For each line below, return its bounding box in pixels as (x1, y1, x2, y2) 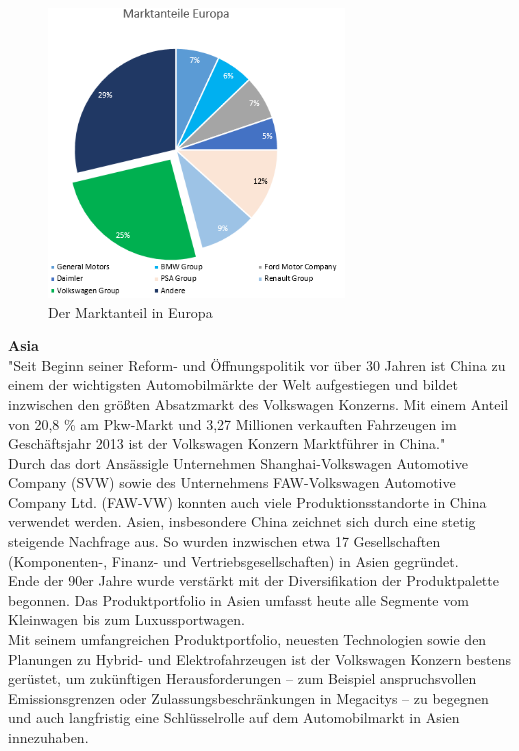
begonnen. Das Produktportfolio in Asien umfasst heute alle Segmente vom (8, 589, 469, 610)
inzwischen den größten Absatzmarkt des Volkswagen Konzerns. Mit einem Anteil (8, 393, 509, 414)
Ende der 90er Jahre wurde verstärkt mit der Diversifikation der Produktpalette (8, 570, 499, 591)
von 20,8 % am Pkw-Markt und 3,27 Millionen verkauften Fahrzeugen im (8, 413, 457, 434)
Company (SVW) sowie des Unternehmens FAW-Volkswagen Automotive (8, 472, 456, 493)
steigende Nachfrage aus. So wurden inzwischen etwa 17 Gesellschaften (8, 531, 441, 552)
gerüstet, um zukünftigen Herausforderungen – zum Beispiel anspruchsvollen (8, 668, 477, 689)
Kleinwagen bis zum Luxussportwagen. (8, 609, 245, 630)
